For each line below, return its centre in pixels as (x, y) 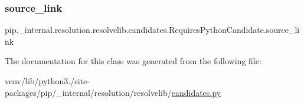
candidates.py (196, 92)
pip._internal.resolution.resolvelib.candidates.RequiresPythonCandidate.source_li (152, 30)
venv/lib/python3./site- (47, 81)
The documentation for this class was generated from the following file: (133, 61)
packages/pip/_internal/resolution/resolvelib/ (88, 92)
